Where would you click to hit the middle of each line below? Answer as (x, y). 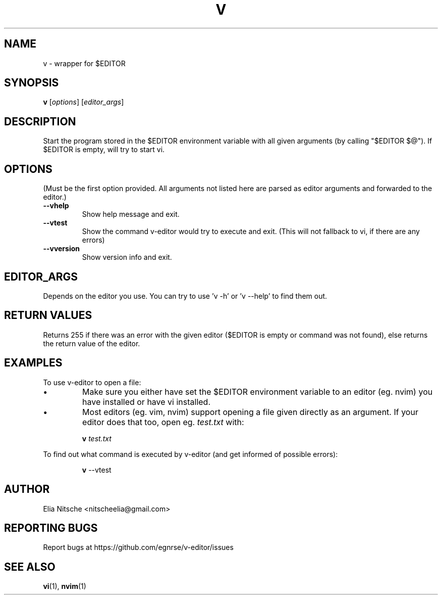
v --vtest (97, 470)
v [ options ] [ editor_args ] (84, 102)
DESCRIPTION (40, 121)
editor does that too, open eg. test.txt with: (163, 422)
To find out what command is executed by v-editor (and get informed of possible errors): (190, 454)
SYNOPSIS (32, 83)
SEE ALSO (30, 567)
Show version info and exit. (127, 257)
